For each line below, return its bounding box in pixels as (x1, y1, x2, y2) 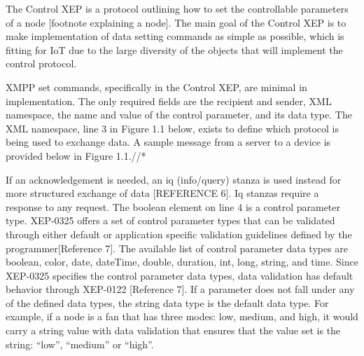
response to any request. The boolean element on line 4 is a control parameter (6, 199, 341, 214)
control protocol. (6, 56, 77, 71)
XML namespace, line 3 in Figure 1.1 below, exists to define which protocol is (6, 121, 339, 135)
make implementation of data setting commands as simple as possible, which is (6, 29, 344, 43)
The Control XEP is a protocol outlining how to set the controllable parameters (6, 1, 349, 15)
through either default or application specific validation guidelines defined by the (6, 226, 352, 241)
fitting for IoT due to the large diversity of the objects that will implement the (6, 42, 343, 57)
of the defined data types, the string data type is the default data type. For (6, 295, 329, 310)
